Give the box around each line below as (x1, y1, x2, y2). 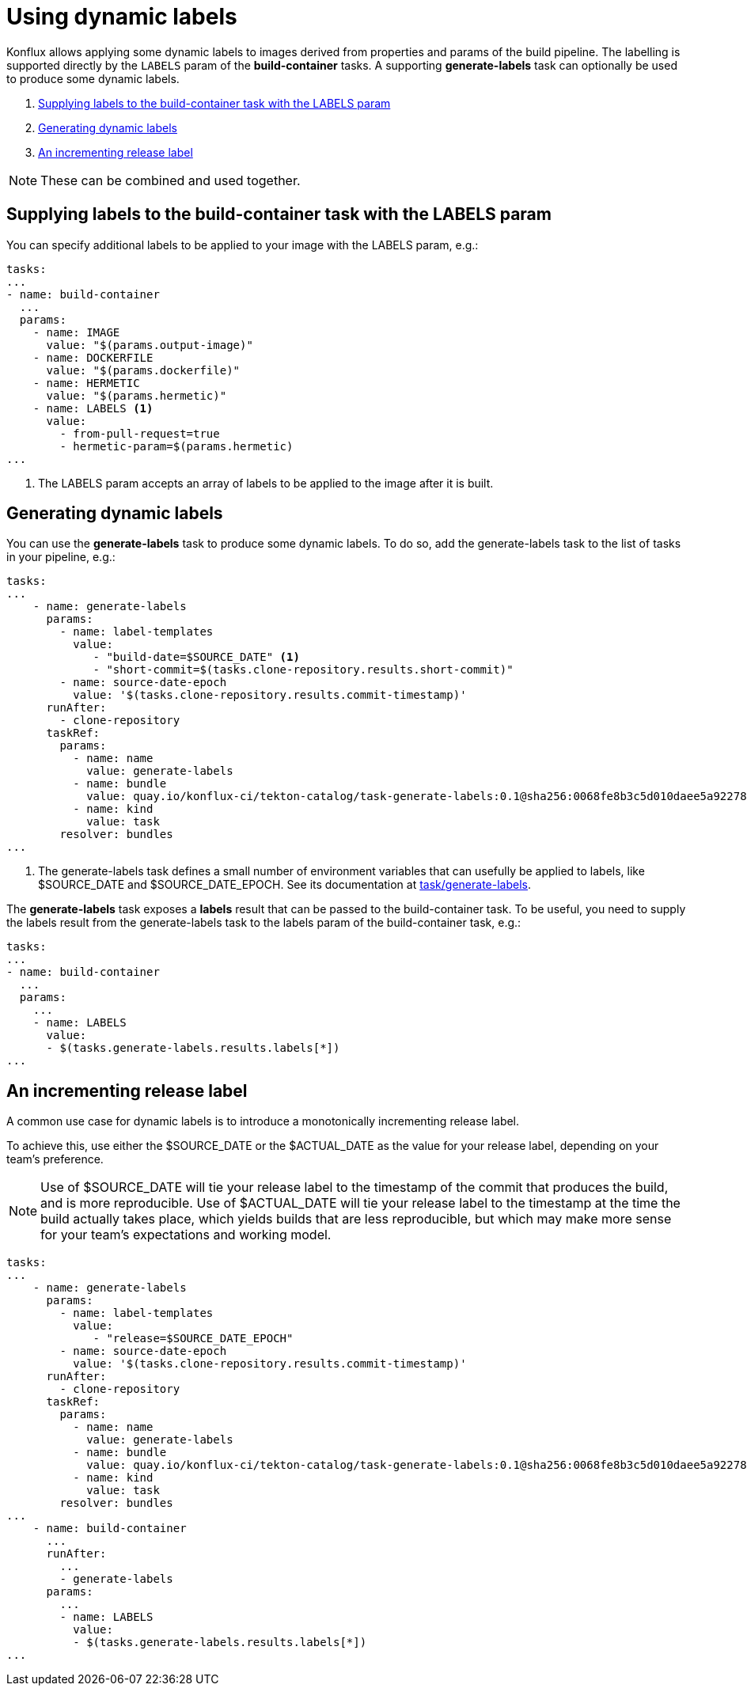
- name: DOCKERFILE (32, 351, 154, 364)
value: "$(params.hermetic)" (46, 389, 227, 402)
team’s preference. (6, 1152, 104, 1167)
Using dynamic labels (6, 3, 237, 30)
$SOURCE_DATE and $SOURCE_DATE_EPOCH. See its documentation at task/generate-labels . (38, 878, 532, 892)
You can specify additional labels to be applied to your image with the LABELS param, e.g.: (6, 237, 479, 252)
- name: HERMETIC (32, 376, 140, 389)
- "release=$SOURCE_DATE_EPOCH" (93, 1332, 294, 1345)
